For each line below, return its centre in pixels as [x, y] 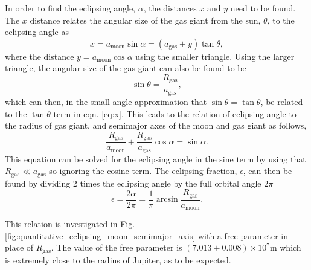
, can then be [268, 171]
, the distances [170, 8]
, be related [282, 101]
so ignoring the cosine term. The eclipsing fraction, [143, 171]
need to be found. [263, 8]
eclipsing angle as [37, 32]
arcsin [167, 200]
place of [19, 247]
